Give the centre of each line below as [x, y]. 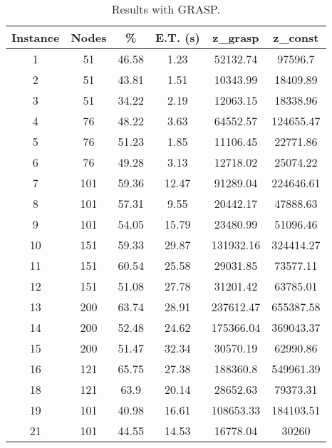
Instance [36, 37]
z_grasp [236, 37]
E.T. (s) [177, 37]
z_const [296, 37]
